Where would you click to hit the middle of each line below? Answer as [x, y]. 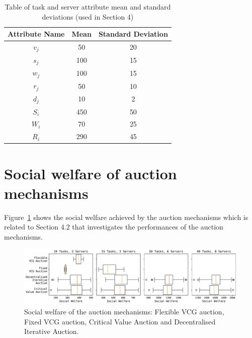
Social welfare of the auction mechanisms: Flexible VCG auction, [124, 311]
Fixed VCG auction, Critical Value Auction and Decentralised [120, 321]
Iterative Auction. [52, 331]
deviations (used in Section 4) [88, 16]
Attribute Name [36, 34]
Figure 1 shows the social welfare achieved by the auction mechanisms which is [126, 217]
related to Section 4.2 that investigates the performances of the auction [114, 227]
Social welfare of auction [91, 173]
